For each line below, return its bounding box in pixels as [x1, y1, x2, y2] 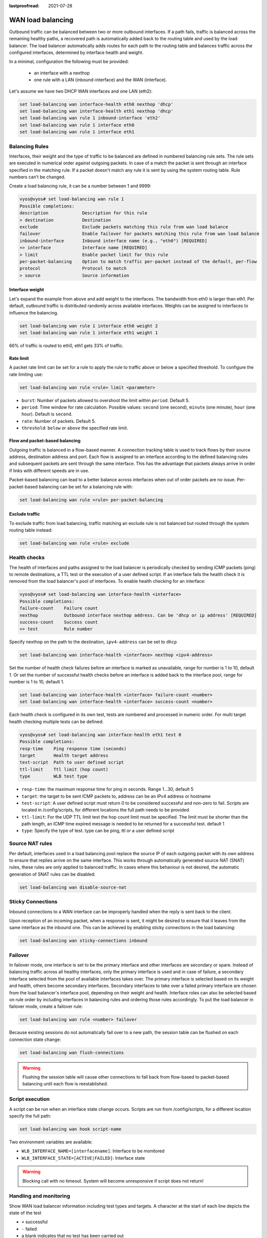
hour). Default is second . [21, 411, 73, 417]
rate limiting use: [9, 371, 43, 377]
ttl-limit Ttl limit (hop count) [19, 767, 109, 772]
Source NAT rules [9, 840, 52, 847]
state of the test [9, 1210, 42, 1216]
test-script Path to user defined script [19, 760, 124, 765]
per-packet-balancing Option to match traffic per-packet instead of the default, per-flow [19, 258, 257, 264]
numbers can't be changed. [9, 174, 66, 180]
